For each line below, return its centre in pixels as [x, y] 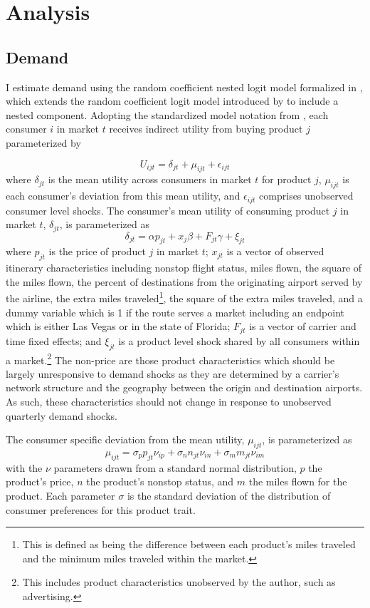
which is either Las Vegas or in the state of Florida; [118, 326]
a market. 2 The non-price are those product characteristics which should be [170, 359]
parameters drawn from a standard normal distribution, [175, 467]
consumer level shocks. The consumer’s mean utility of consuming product [168, 210]
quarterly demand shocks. [62, 415]
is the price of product [97, 251]
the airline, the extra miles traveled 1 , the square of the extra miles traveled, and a [184, 297]
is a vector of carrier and [303, 326]
